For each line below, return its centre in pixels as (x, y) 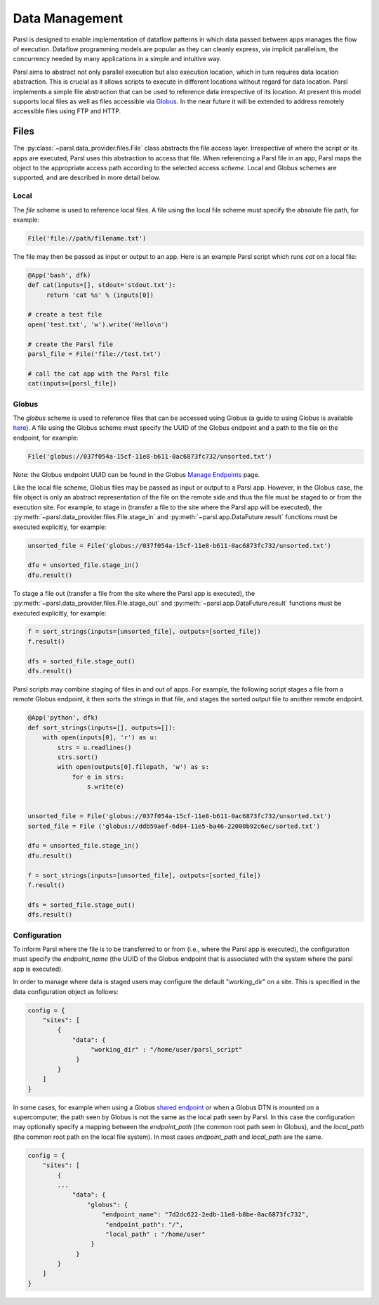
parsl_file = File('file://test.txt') (94, 354)
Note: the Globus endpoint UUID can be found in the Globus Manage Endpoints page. (137, 474)
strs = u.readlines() (94, 747)
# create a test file (65, 314)
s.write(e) (105, 787)
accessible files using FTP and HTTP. (67, 111)
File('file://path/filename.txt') (87, 238)
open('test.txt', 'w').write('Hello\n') (98, 324)
